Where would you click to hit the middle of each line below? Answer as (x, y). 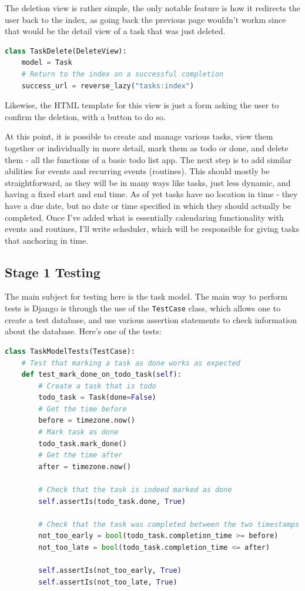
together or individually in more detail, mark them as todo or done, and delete (147, 147)
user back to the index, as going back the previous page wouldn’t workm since (145, 19)
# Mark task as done (78, 432)
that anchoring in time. (47, 240)
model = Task (47, 63)
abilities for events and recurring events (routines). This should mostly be (137, 171)
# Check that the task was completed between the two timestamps (169, 524)
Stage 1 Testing (53, 272)
